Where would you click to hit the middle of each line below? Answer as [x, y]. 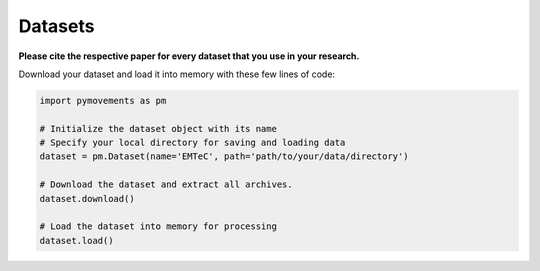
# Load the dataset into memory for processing [158, 226]
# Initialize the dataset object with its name [158, 128]
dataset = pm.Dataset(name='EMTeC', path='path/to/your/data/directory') [224, 156]
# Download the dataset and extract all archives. [166, 184]
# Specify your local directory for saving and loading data [192, 143]
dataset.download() [87, 198]
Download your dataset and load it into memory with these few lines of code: [176, 74]
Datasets [56, 26]
